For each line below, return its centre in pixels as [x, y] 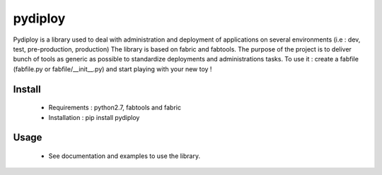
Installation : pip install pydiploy [94, 117]
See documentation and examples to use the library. [125, 156]
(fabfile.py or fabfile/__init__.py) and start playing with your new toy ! [112, 69]
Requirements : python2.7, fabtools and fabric [115, 108]
